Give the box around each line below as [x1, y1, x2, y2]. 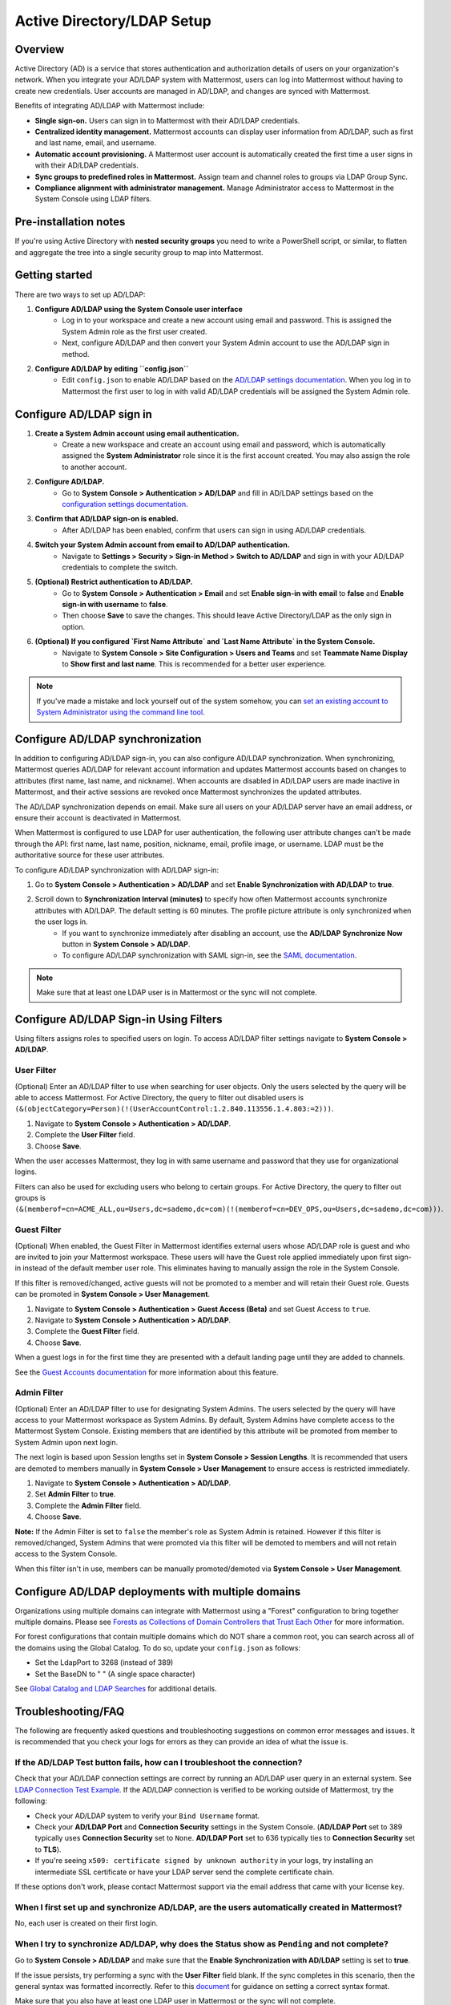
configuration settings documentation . [62, 499, 188, 508]
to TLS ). [34, 1845, 62, 1854]
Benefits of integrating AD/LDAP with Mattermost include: [14, 101, 205, 111]
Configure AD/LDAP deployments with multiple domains [14, 1585, 301, 1598]
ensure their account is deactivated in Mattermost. [14, 813, 182, 823]
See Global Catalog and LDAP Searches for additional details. [14, 1683, 217, 1693]
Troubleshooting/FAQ [14, 1704, 125, 1718]
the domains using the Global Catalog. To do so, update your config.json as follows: [14, 1642, 300, 1652]
